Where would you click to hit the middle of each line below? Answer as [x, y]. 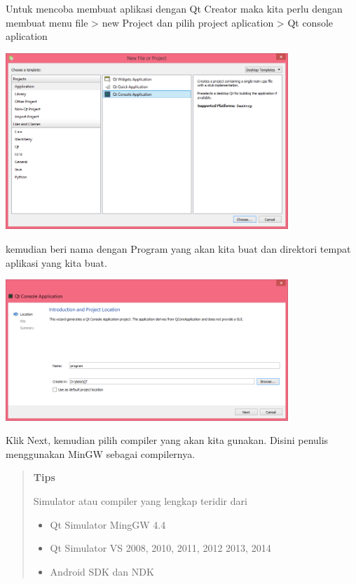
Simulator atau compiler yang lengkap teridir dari [140, 501]
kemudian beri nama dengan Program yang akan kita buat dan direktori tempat [178, 248]
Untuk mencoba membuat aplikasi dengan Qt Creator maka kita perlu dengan [174, 8]
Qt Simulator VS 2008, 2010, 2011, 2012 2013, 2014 [160, 548]
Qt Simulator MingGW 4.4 [108, 524]
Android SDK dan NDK [102, 571]
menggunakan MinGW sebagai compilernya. [101, 453]
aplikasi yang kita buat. [56, 262]
